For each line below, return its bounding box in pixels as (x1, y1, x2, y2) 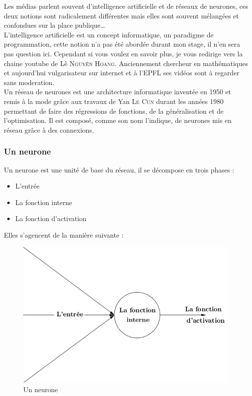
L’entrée (15, 181, 40, 191)
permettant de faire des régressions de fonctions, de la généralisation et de (4, 105, 224, 116)
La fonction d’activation (15, 213, 87, 224)
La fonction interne (15, 197, 72, 207)
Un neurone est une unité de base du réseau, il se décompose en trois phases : (4, 164, 235, 174)
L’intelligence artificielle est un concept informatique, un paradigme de (4, 29, 214, 39)
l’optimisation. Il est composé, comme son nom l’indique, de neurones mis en (4, 115, 232, 125)
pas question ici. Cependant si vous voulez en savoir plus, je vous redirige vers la (4, 48, 243, 58)
